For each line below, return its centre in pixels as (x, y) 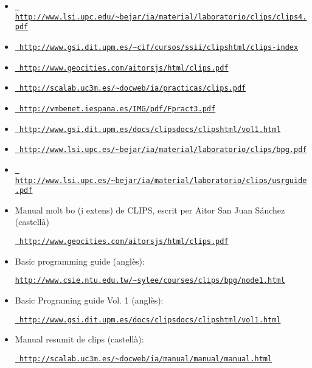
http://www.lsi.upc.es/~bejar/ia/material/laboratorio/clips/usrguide (161, 180)
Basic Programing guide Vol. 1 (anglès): (89, 300)
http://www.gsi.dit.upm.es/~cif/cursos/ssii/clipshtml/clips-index (159, 47)
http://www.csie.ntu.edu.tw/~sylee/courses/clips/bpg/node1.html (150, 281)
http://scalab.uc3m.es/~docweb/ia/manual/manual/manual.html (146, 359)
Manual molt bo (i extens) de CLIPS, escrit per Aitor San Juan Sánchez (150, 210)
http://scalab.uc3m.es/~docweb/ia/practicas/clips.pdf (133, 89)
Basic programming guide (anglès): (80, 261)
